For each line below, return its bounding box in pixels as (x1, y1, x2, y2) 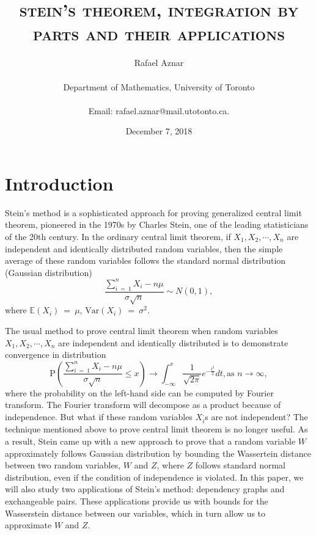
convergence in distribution (5, 348, 106, 361)
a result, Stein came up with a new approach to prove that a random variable (5, 435, 296, 448)
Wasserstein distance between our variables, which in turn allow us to (5, 506, 266, 519)
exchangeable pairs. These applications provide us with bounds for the (5, 495, 268, 508)
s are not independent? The (205, 410, 308, 423)
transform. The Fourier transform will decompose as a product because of (5, 398, 281, 411)
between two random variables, (5, 459, 121, 471)
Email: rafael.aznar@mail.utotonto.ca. (88, 104, 230, 117)
